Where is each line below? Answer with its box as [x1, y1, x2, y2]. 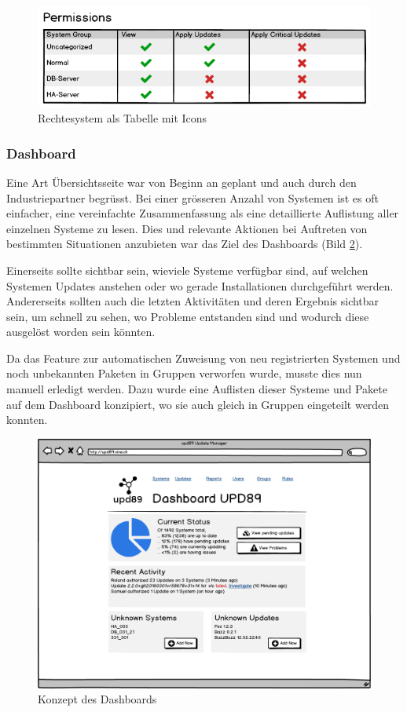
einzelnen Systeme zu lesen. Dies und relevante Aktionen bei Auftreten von [6, 220, 368, 236]
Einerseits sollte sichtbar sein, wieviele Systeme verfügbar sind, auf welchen [6, 261, 368, 278]
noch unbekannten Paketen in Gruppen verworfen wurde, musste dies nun [6, 365, 362, 382]
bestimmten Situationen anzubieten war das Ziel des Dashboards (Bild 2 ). [6, 236, 363, 252]
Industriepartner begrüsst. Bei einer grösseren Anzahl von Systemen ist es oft [6, 189, 379, 206]
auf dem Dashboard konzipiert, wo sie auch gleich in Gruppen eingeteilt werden [6, 396, 390, 412]
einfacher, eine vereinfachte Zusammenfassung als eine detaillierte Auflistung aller [6, 205, 399, 221]
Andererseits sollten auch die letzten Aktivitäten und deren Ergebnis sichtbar [6, 293, 379, 309]
